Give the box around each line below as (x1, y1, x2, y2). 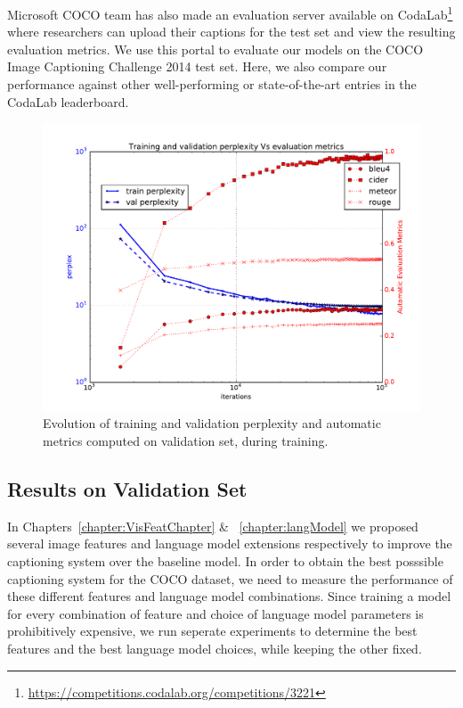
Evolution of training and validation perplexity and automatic (43, 414, 381, 432)
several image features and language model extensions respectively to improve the (7, 534, 452, 553)
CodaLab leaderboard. (7, 92, 129, 111)
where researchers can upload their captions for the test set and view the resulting (7, 22, 456, 41)
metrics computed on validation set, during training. (43, 431, 329, 449)
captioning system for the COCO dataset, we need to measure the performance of (7, 569, 453, 588)
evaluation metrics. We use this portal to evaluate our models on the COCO (7, 39, 424, 58)
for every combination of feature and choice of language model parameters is (7, 604, 424, 622)
